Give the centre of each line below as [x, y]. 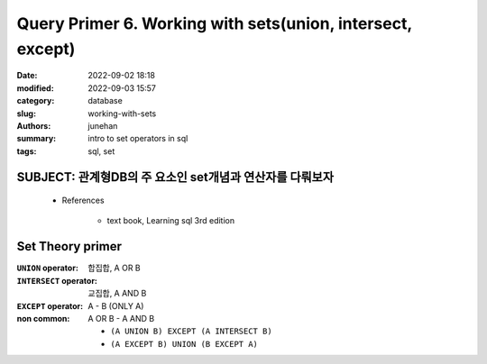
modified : [35, 88]
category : [36, 101]
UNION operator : [47, 268]
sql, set [101, 151]
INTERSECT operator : [57, 280]
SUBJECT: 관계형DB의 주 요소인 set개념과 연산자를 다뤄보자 [175, 177]
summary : [37, 139]
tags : [27, 151]
